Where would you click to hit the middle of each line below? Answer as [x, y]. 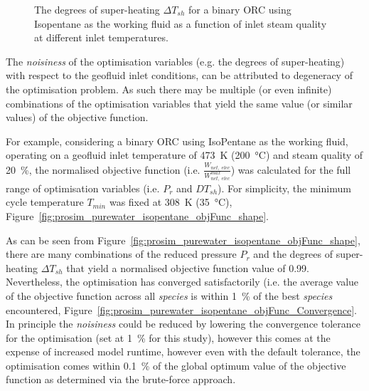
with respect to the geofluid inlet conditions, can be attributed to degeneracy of [179, 75]
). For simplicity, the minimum [284, 188]
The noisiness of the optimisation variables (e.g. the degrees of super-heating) [175, 61]
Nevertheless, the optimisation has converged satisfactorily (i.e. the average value [182, 282]
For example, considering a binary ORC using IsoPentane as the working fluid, [177, 141]
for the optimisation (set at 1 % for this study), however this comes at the [168, 337]
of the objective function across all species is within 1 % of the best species [169, 295]
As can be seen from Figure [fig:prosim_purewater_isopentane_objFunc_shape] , [183, 240]
